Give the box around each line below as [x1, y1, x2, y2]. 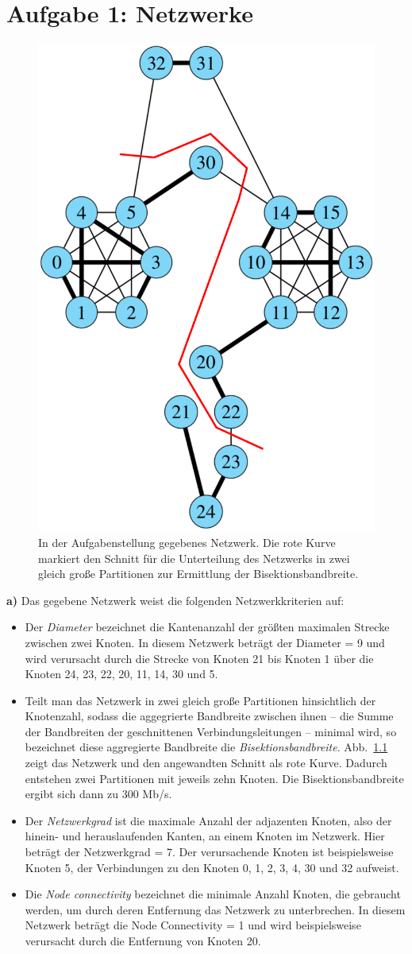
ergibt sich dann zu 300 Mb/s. [25, 785, 172, 802]
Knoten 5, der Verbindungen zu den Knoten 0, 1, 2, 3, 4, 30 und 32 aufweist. [25, 859, 399, 875]
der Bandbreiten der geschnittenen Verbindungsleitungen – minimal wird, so [25, 723, 397, 739]
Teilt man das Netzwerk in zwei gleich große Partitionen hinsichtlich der [25, 692, 376, 708]
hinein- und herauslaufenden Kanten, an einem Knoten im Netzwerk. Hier [25, 828, 385, 844]
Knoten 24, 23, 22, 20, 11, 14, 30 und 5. [25, 665, 218, 682]
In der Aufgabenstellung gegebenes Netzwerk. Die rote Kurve [38, 533, 336, 550]
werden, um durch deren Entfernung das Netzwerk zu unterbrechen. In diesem [25, 901, 406, 917]
